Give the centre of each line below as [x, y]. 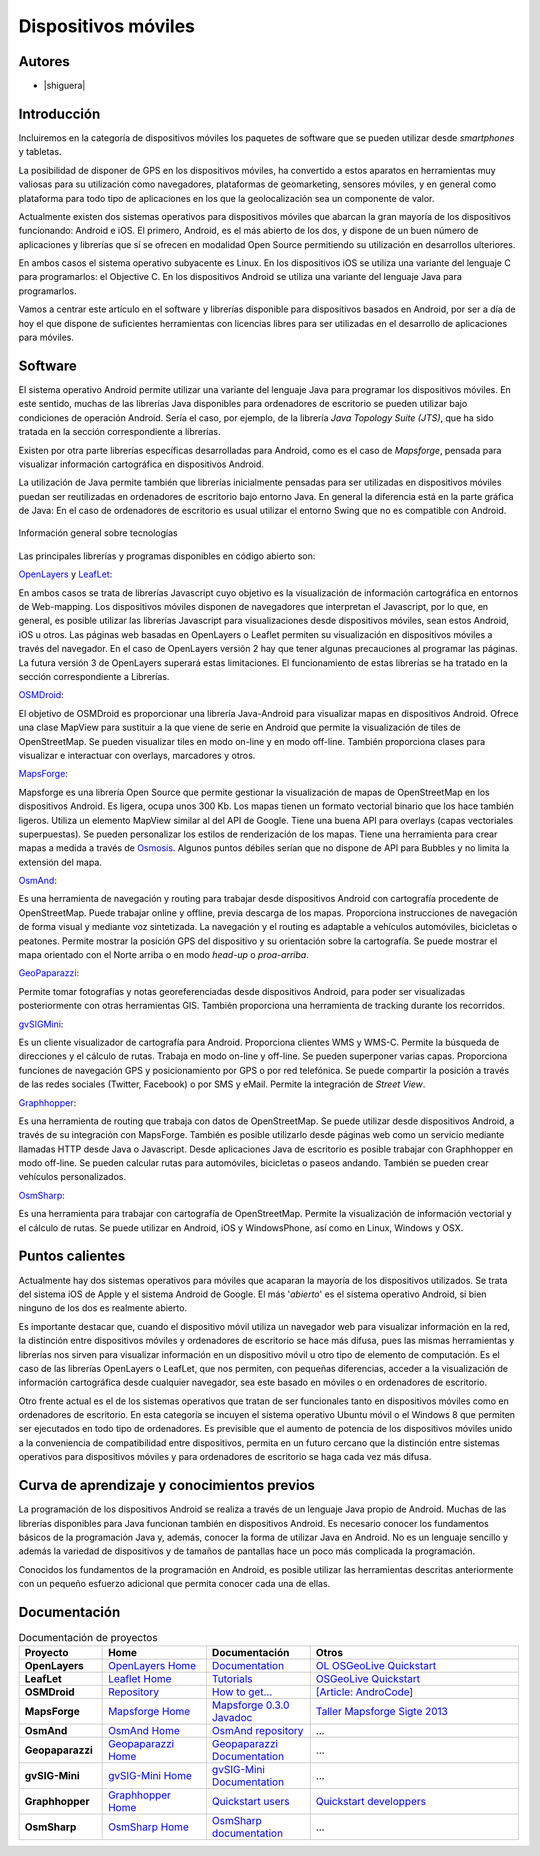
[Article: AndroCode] [364, 1692]
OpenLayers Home [152, 1666]
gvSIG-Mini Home [150, 1776]
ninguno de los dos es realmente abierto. [103, 1308]
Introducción [59, 113]
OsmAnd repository [257, 1731]
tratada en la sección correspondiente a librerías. [119, 432]
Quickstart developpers [371, 1802]
